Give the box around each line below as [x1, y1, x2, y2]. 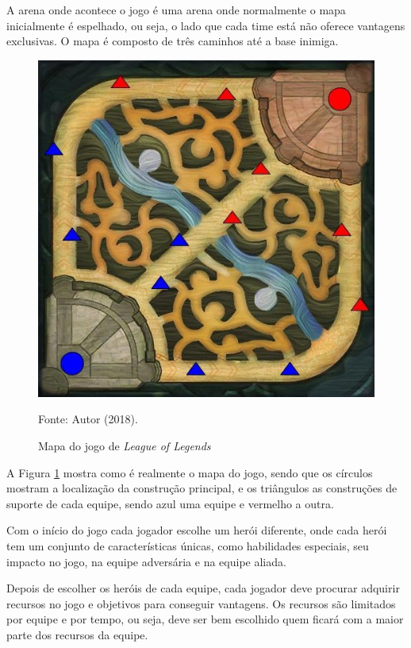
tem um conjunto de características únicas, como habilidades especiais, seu [6, 537, 369, 553]
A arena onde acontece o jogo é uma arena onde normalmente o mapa [6, 2, 346, 17]
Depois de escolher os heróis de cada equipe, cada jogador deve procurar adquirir [6, 580, 400, 596]
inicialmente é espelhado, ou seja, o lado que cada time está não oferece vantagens [6, 17, 405, 33]
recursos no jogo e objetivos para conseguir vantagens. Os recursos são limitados [6, 595, 396, 611]
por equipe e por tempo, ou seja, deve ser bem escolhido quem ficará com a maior [6, 611, 404, 627]
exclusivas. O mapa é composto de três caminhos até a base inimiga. [6, 33, 339, 49]
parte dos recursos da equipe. [6, 626, 148, 642]
